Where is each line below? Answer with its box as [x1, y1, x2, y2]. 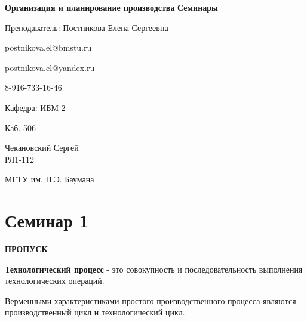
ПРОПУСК [5, 243, 48, 255]
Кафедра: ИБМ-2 [5, 101, 66, 113]
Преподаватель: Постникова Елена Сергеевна [5, 21, 168, 33]
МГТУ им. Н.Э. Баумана [5, 173, 94, 185]
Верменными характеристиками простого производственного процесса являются [5, 294, 296, 306]
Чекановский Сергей [5, 141, 79, 154]
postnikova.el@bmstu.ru [5, 41, 92, 54]
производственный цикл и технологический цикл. [5, 306, 185, 318]
